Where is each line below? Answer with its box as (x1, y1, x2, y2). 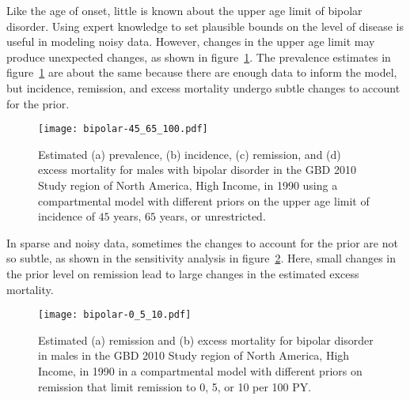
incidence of (38, 208, 95, 225)
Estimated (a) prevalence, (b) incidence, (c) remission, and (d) (38, 145, 341, 162)
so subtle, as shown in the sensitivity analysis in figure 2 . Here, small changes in (6, 250, 396, 266)
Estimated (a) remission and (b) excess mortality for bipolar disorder (38, 331, 374, 348)
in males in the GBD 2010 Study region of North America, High (38, 347, 350, 364)
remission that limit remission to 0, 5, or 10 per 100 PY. (38, 378, 312, 394)
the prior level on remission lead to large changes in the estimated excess (6, 265, 359, 281)
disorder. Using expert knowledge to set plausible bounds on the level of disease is (6, 17, 404, 34)
